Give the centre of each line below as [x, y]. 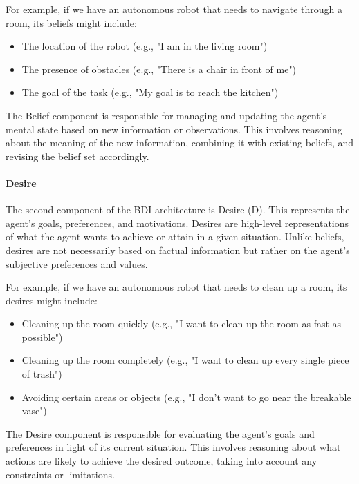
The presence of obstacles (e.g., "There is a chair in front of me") [159, 69]
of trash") [42, 374]
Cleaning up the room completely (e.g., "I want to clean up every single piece [185, 360]
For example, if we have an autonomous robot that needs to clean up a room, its [176, 287]
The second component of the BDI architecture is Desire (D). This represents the [178, 210]
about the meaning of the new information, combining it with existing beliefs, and [180, 143]
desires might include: [52, 300]
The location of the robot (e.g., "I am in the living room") [145, 46]
